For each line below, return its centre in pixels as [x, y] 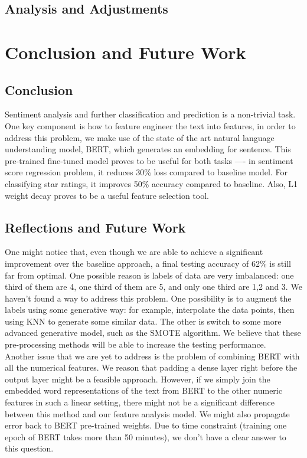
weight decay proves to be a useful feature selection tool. [107, 195]
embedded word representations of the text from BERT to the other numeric [143, 390]
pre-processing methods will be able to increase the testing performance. [135, 344]
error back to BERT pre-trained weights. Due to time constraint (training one [146, 425]
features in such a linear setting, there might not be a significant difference [140, 402]
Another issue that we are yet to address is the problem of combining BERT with [152, 356]
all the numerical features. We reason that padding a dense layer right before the [151, 367]
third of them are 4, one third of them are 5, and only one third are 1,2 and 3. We [153, 287]
